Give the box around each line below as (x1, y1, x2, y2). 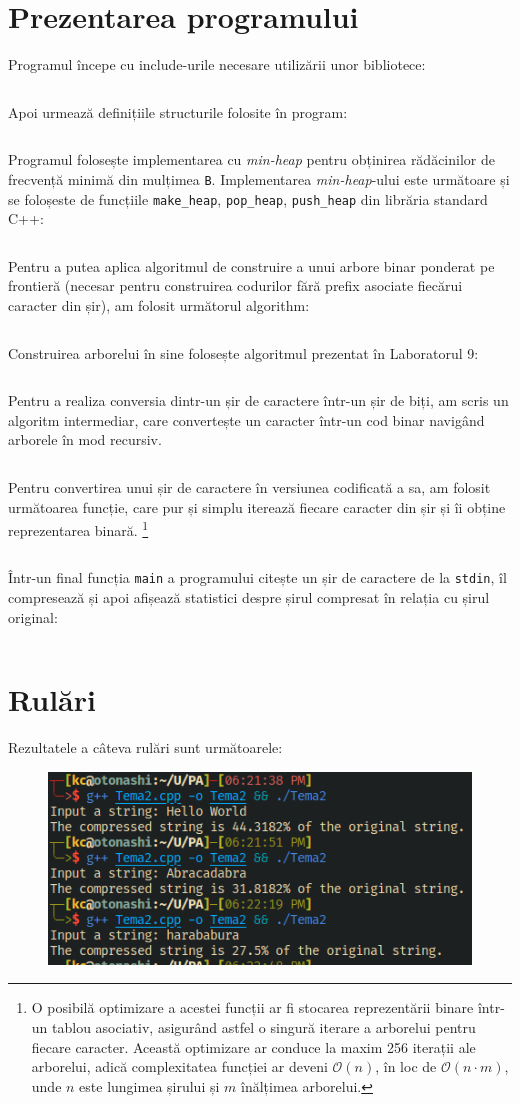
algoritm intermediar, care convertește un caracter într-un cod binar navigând (8, 409, 485, 430)
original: (8, 606, 58, 627)
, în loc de (375, 1056, 437, 1077)
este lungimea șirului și (79, 1075, 220, 1096)
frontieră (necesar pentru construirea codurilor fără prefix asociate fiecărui (8, 275, 463, 296)
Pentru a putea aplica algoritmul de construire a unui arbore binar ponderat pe (8, 255, 495, 276)
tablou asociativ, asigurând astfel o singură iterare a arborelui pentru (52, 1017, 476, 1038)
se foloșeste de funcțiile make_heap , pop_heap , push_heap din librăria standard (8, 188, 488, 209)
